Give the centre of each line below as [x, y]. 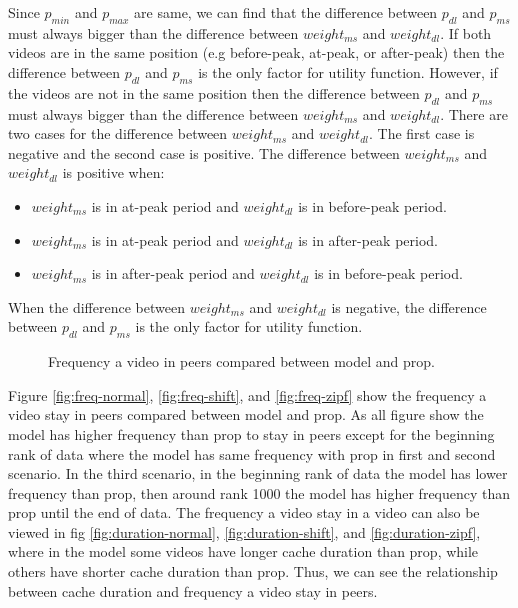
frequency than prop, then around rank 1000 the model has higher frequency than [259, 492]
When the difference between [96, 306]
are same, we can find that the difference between [286, 12]
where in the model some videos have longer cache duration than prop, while [243, 551]
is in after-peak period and [173, 273]
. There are [474, 113]
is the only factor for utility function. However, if [348, 71]
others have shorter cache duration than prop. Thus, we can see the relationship [253, 571]
